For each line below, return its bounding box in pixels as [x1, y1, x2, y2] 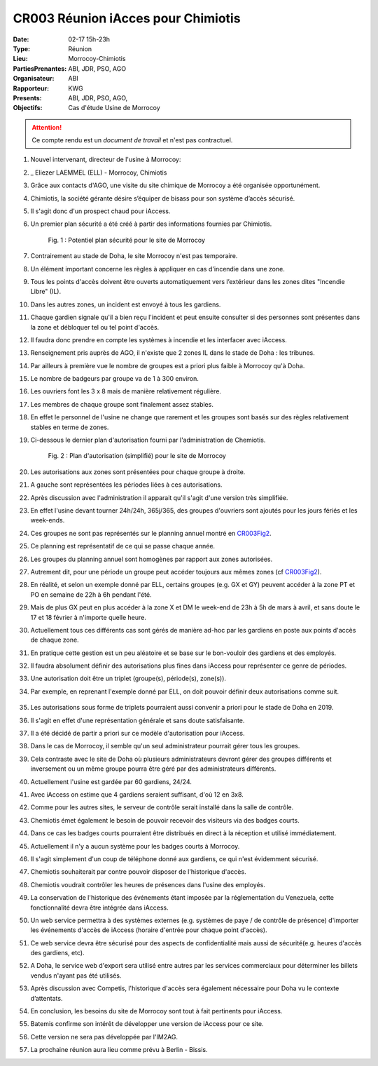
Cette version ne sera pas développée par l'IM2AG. [30, 1032, 178, 1041]
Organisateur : [13, 74, 55, 83]
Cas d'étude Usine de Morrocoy [68, 104, 160, 112]
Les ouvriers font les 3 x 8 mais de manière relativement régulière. [30, 387, 222, 396]
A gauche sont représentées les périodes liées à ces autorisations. [30, 480, 223, 489]
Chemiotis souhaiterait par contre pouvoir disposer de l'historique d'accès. [30, 868, 246, 876]
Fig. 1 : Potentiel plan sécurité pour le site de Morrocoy [48, 236, 206, 244]
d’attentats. [30, 994, 63, 1002]
